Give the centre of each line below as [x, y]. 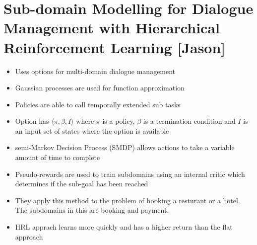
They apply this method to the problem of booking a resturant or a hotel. [128, 200]
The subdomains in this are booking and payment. [92, 210]
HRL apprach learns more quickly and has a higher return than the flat [124, 227]
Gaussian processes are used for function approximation [100, 88]
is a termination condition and [189, 121]
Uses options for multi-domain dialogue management [95, 71]
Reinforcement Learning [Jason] [115, 47]
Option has [32, 121]
